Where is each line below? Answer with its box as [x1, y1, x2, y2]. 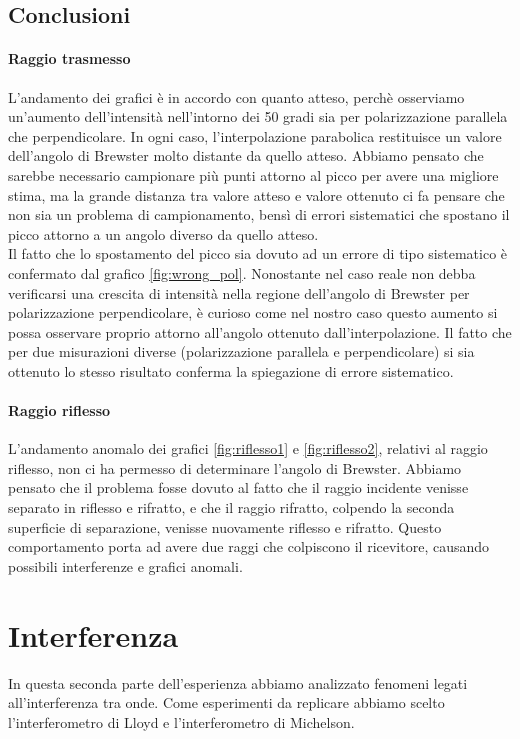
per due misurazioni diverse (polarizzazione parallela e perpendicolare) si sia [8, 341, 475, 362]
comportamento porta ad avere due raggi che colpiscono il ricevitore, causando [8, 536, 490, 557]
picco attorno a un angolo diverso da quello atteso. [8, 223, 319, 244]
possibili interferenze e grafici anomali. [8, 555, 243, 576]
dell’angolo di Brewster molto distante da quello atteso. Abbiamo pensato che [8, 145, 484, 166]
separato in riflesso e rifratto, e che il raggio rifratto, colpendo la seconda [8, 497, 455, 518]
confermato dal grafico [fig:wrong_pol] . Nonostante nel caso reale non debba [8, 262, 476, 283]
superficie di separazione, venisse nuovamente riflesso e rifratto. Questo [8, 516, 442, 537]
